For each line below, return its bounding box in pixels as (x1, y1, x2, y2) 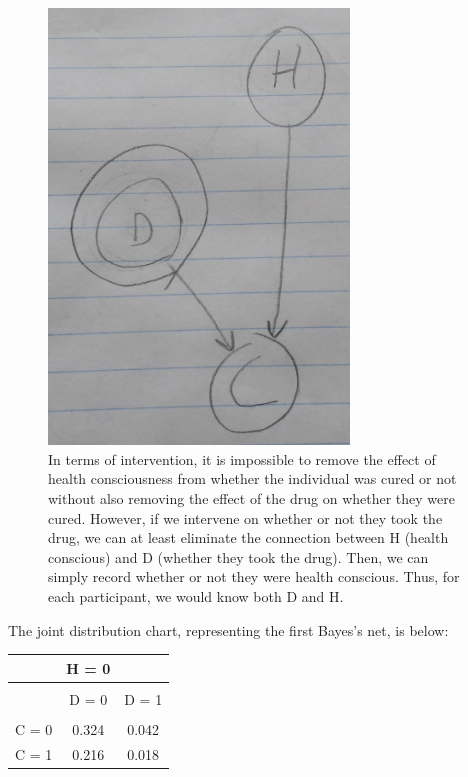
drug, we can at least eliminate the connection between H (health (48, 527, 449, 548)
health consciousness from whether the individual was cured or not (48, 468, 457, 489)
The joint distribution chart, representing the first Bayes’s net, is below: (8, 619, 449, 640)
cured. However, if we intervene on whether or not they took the (48, 507, 443, 528)
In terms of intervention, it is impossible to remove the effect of (48, 448, 436, 469)
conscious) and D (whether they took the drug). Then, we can (48, 546, 429, 567)
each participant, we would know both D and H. (48, 586, 344, 607)
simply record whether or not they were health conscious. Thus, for (48, 566, 460, 587)
